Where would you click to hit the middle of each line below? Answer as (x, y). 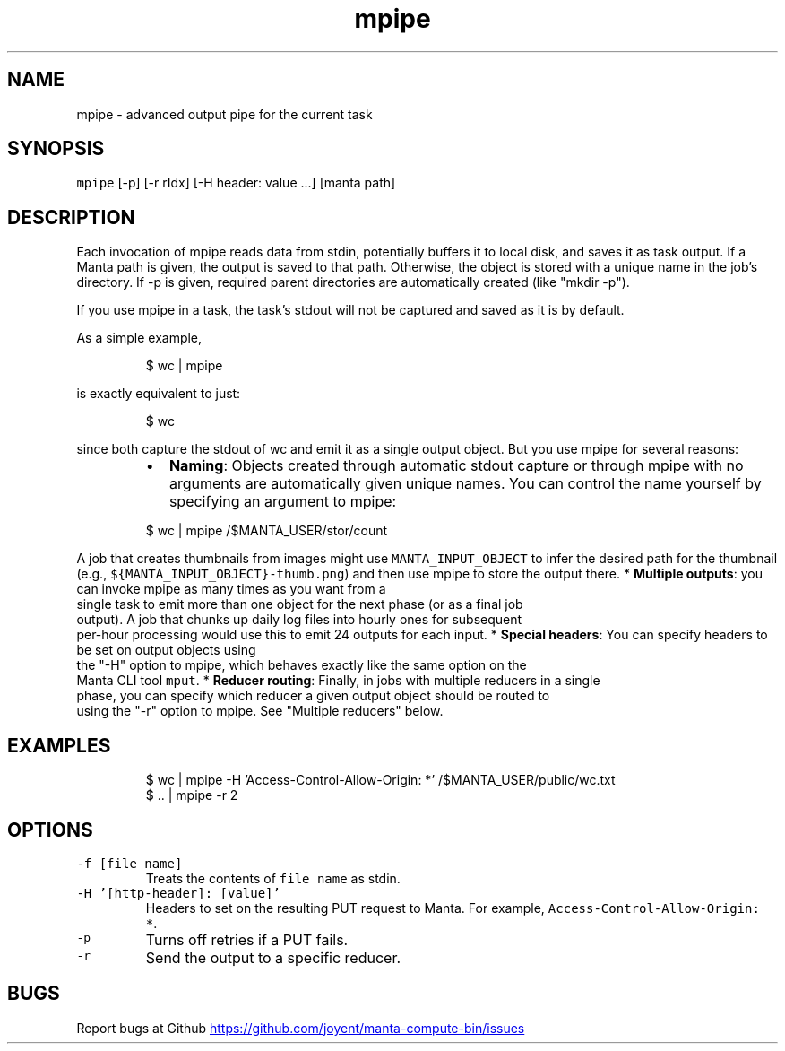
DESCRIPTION (71, 217)
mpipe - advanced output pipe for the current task (224, 114)
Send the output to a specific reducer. (273, 957)
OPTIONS (50, 830)
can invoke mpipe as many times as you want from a (231, 589)
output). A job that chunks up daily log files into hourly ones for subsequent (299, 620)
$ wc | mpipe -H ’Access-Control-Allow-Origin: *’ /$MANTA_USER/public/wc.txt (380, 780)
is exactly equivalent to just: (159, 394)
